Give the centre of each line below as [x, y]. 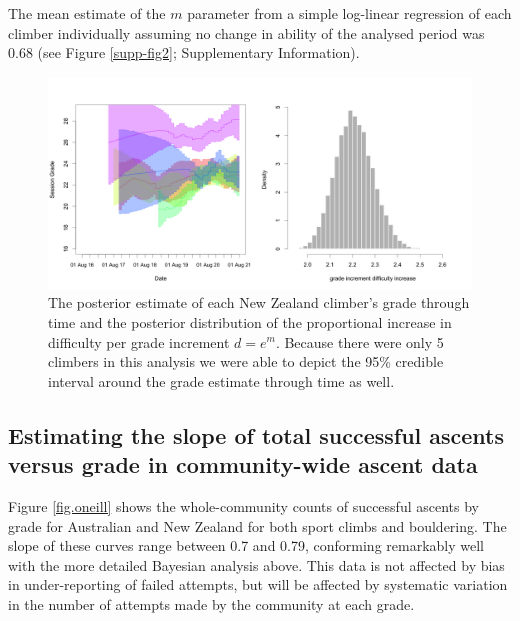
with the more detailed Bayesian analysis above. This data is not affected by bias [256, 564]
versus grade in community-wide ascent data [243, 464]
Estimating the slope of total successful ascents [256, 434]
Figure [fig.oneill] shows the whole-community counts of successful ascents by [243, 505]
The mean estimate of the [87, 13]
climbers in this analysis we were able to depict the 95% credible [246, 361]
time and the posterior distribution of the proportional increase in [250, 321]
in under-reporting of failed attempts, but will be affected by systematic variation [258, 584]
